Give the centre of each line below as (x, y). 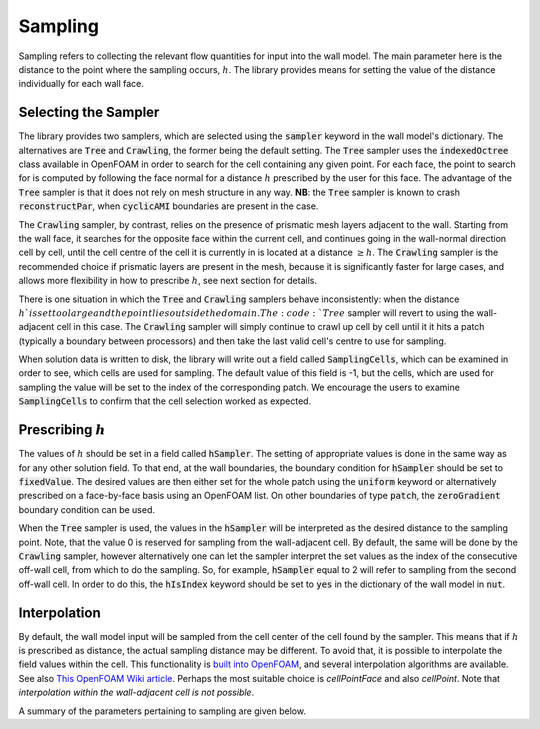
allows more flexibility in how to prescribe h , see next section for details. (167, 281)
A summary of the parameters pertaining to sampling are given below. (162, 711)
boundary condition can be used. (86, 509)
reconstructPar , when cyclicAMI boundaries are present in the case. (168, 206)
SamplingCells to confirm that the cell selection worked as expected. (165, 401)
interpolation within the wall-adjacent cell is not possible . (136, 692)
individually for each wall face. (81, 84)
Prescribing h (62, 430)
